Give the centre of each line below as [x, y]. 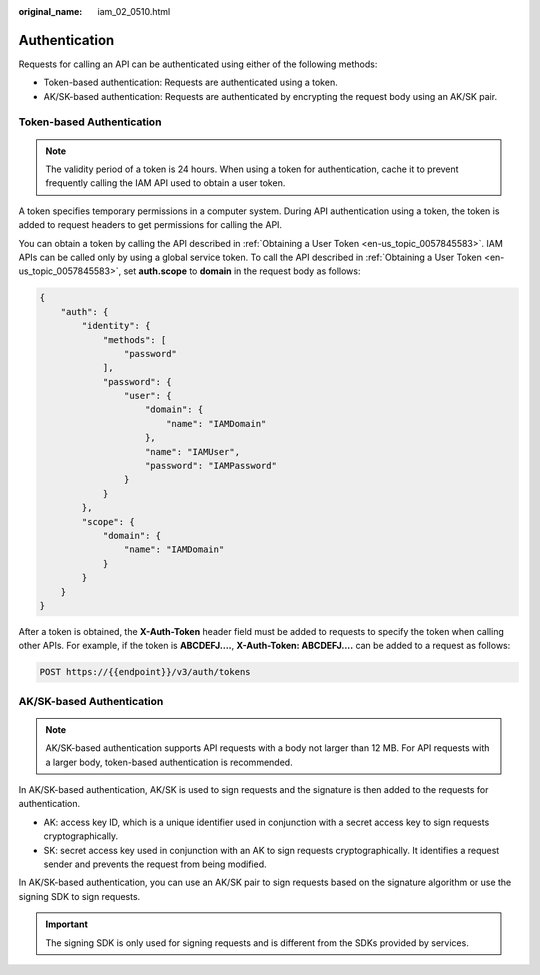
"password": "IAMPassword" [211, 466]
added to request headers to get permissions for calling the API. [150, 225]
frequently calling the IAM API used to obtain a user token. [165, 183]
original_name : [50, 11]
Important [67, 924]
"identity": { [116, 326]
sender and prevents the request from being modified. [155, 864]
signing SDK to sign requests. [79, 896]
